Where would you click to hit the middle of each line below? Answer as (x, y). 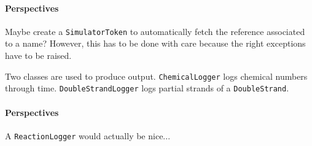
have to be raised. (38, 56)
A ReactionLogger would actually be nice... (88, 135)
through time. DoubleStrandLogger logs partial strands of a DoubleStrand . (147, 88)
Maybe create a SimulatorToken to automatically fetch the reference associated (155, 31)
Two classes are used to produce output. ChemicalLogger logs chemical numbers (156, 76)
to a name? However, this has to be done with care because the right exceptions (155, 43)
